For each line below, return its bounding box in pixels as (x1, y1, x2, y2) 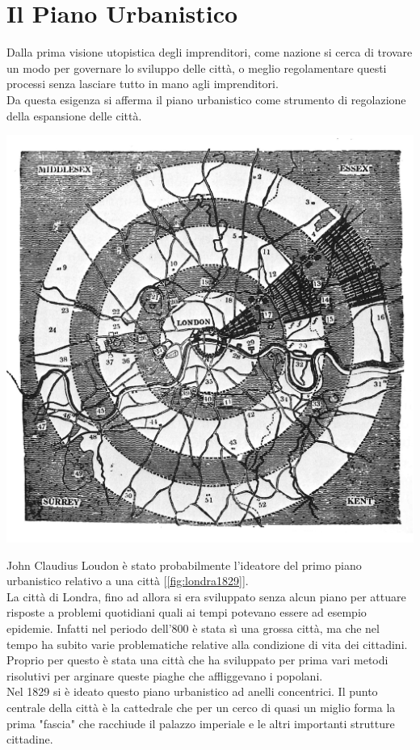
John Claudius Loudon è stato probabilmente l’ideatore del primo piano (6, 556, 362, 573)
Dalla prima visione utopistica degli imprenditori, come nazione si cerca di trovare (6, 44, 413, 61)
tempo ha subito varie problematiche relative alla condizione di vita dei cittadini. (6, 635, 408, 652)
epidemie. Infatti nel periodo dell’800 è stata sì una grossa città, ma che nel (6, 620, 380, 637)
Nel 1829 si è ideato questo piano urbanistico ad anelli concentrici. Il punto (6, 683, 378, 700)
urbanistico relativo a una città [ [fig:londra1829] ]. (6, 572, 249, 589)
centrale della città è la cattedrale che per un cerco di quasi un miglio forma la (6, 699, 396, 716)
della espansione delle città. (6, 107, 142, 124)
